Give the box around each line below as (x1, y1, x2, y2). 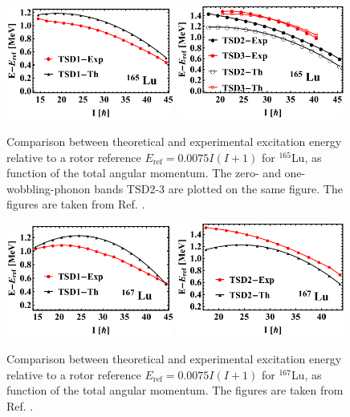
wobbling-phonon (6, 180, 91, 196)
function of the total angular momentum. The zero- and (6, 164, 281, 181)
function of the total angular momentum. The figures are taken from (6, 382, 344, 399)
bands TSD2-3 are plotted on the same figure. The (94, 180, 343, 196)
